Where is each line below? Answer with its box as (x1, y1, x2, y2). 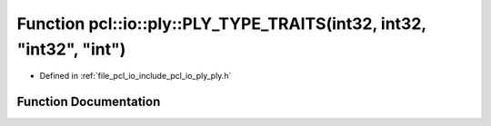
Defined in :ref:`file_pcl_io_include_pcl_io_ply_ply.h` (39, 71, 232, 82)
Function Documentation (16, 94, 161, 110)
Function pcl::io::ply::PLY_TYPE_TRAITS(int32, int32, (16, 14, 426, 34)
